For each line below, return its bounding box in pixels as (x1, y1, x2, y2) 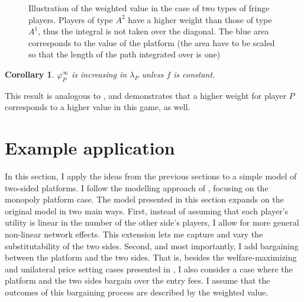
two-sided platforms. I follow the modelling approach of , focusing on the (5, 181, 269, 194)
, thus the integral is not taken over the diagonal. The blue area (38, 25, 269, 37)
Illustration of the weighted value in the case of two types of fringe (28, 2, 270, 14)
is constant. (173, 68, 215, 80)
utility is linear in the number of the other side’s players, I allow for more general (5, 216, 299, 229)
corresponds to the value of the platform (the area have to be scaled (28, 36, 275, 49)
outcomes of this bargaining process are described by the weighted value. (5, 286, 269, 298)
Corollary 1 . (5, 68, 54, 80)
